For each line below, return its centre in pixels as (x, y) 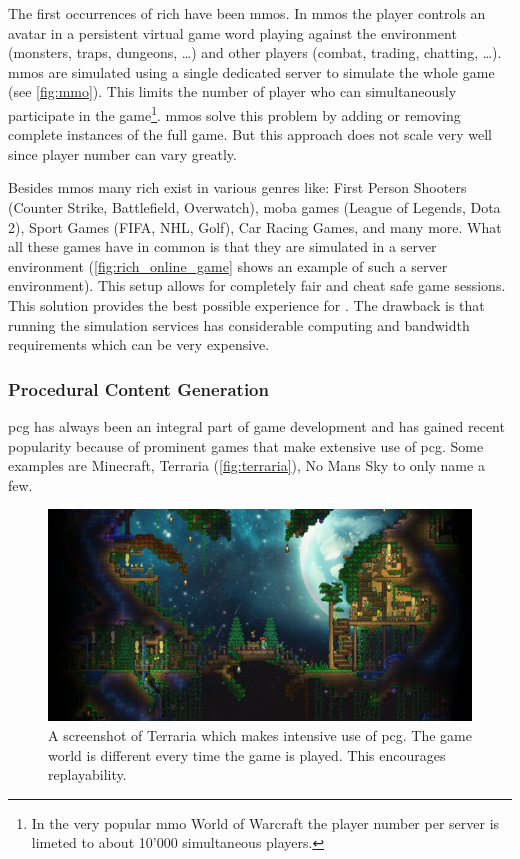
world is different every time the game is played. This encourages (247, 754)
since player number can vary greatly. (122, 153)
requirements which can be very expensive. (139, 344)
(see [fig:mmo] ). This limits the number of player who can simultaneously (232, 91)
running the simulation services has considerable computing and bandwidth (239, 324)
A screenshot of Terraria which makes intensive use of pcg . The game (260, 734)
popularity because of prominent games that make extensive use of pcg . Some (246, 445)
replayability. (87, 774)
